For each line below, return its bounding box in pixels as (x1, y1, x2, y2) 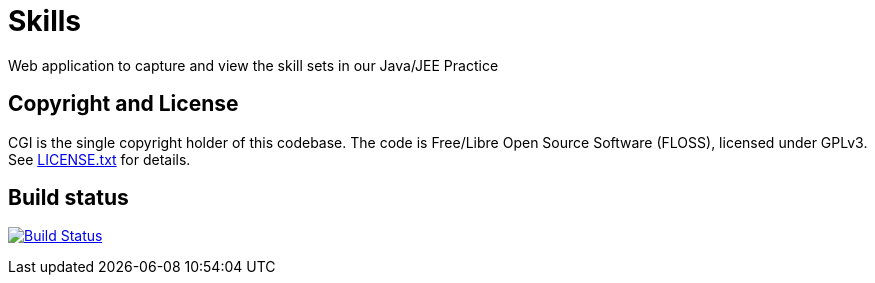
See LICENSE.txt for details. (8, 150, 191, 168)
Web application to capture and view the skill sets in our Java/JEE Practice (8, 56, 499, 74)
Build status (8, 185, 129, 211)
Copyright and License (8, 91, 239, 117)
